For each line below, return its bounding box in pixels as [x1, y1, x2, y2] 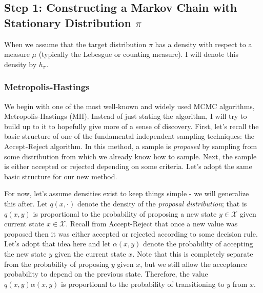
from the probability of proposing [4, 258, 109, 269]
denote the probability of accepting [143, 238, 253, 249]
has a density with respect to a [155, 38, 252, 49]
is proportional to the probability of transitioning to [61, 278, 225, 289]
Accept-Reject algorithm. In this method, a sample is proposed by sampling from [4, 140, 257, 151]
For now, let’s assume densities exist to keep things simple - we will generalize [4, 188, 249, 199]
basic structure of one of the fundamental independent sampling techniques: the [4, 131, 255, 141]
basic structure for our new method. [4, 171, 117, 181]
